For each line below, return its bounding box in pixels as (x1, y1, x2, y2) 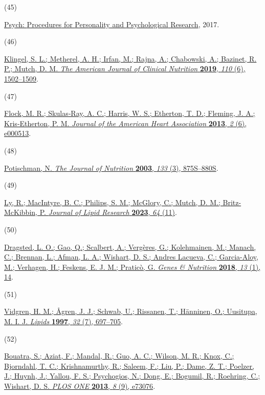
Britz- (223, 196, 241, 207)
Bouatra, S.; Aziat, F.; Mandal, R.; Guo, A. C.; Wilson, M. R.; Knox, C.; (4, 350, 234, 361)
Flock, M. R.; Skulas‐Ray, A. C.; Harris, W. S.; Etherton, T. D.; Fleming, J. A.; (4, 108, 255, 118)
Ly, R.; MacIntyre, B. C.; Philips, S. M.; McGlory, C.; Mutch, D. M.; (4, 196, 220, 207)
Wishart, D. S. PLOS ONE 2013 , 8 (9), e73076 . (4, 381, 156, 391)
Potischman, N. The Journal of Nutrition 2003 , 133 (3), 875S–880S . (4, 162, 218, 173)
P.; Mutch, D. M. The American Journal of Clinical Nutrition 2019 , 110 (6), (4, 63, 246, 74)
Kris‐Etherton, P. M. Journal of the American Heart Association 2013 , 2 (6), (4, 117, 247, 128)
